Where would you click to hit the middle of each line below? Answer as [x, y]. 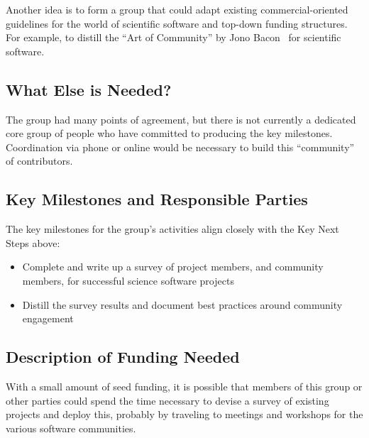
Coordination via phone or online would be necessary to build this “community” [180, 147]
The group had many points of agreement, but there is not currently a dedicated [181, 119]
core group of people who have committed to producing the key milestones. [169, 133]
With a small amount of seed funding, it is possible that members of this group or [184, 386]
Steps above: [33, 242]
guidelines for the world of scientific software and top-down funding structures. [177, 23]
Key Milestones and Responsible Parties [157, 199]
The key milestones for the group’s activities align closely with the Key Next [172, 229]
